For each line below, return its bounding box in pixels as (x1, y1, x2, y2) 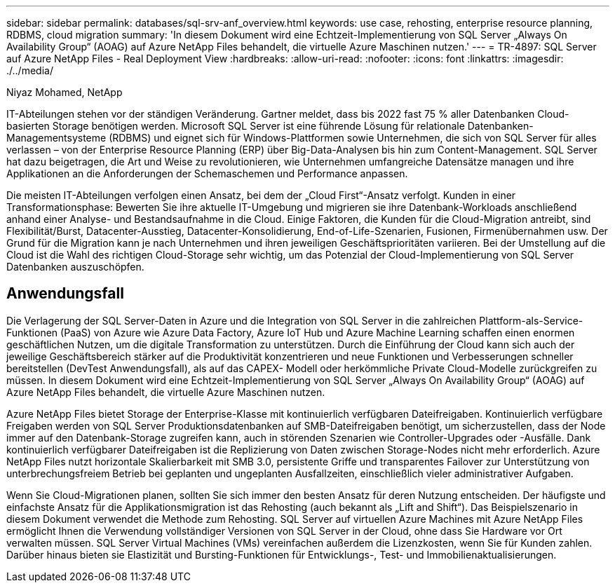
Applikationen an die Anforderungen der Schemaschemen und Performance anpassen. (6, 167, 408, 179)
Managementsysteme (6, 132, 107, 144)
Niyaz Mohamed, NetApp (6, 86, 123, 98)
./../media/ (6, 64, 53, 76)
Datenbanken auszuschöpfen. (6, 261, 144, 273)
